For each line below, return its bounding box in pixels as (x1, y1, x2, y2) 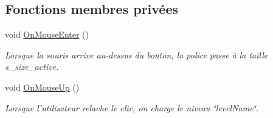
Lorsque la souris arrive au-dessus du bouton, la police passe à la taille (5, 48, 268, 61)
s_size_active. (5, 60, 59, 73)
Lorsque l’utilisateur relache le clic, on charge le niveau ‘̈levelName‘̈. (5, 101, 259, 114)
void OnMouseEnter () (5, 28, 89, 41)
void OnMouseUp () (5, 80, 80, 93)
